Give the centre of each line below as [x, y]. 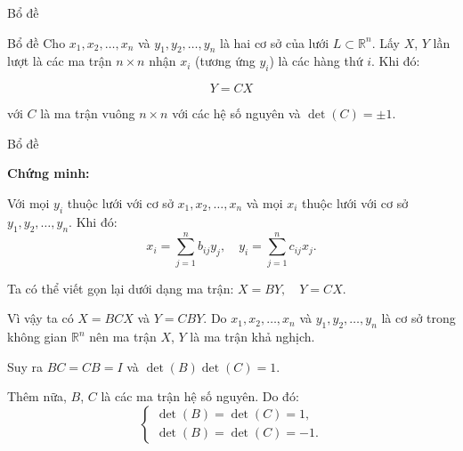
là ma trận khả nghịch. [252, 337]
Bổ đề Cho [37, 42]
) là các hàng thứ [316, 61]
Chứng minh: [49, 173]
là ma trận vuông [88, 113]
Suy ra [25, 366]
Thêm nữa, [37, 396]
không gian [37, 337]
